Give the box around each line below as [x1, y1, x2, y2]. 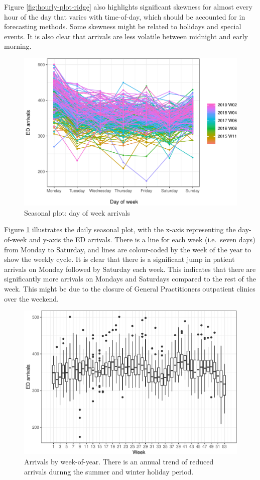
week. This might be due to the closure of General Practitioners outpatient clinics [4, 283, 255, 294]
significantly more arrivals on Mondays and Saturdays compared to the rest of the [4, 273, 256, 284]
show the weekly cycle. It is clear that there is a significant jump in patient [4, 254, 235, 264]
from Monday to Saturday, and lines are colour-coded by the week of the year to [4, 244, 251, 254]
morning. [4, 41, 32, 51]
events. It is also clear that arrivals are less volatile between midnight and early [4, 31, 248, 41]
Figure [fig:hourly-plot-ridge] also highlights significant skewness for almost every [4, 2, 252, 12]
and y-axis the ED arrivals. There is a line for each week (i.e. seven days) [29, 234, 255, 244]
